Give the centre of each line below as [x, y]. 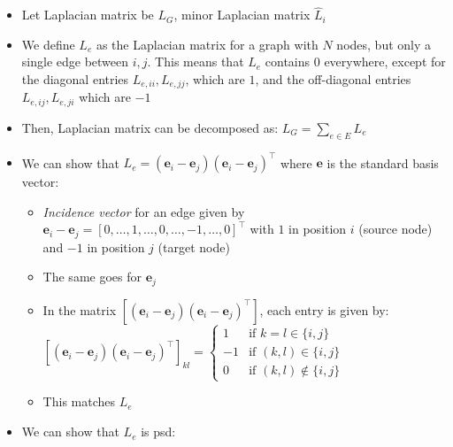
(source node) [395, 229]
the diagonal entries [75, 79]
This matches [79, 401]
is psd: [158, 432]
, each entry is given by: [324, 309]
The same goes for [92, 277]
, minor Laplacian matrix [242, 15]
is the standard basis [383, 162]
